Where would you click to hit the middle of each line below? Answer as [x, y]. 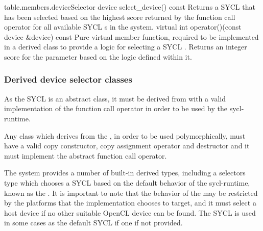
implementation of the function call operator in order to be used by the [116, 108]
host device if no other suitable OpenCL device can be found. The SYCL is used [130, 212]
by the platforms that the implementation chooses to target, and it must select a [130, 203]
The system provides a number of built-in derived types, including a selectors [125, 173]
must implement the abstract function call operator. [86, 155]
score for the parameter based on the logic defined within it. [98, 56]
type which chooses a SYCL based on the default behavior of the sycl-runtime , [127, 182]
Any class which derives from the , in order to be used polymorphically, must [125, 135]
